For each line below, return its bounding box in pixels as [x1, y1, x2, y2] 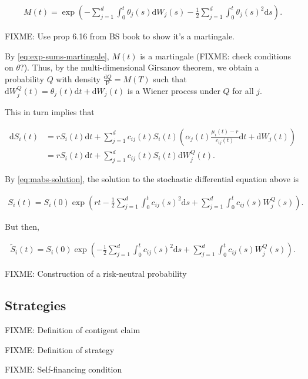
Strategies [5, 296, 66, 314]
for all [232, 84, 254, 96]
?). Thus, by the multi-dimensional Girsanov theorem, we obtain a [20, 61, 259, 73]
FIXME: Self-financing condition [5, 363, 122, 375]
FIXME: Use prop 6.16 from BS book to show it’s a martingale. [5, 30, 235, 42]
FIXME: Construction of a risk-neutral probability [5, 267, 187, 280]
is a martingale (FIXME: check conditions [140, 49, 292, 62]
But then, [5, 220, 39, 232]
